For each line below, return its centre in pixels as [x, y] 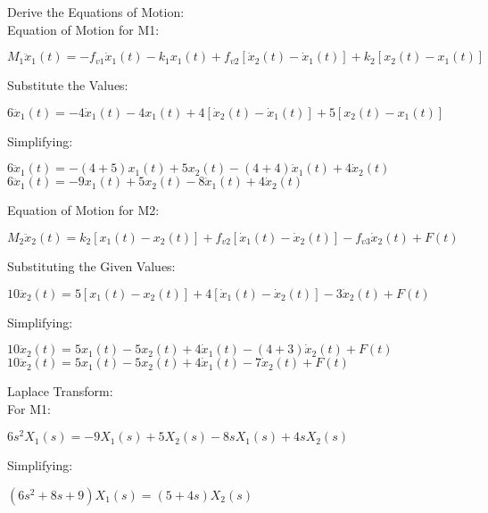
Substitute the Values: [68, 85]
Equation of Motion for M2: [83, 210]
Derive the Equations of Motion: [96, 12]
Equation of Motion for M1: [83, 29]
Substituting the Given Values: [91, 265]
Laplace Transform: [60, 391]
